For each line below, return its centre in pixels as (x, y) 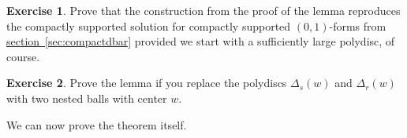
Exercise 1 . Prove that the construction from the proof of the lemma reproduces (203, 10)
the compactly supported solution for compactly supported (149, 25)
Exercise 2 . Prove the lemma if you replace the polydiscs (147, 83)
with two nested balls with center (87, 98)
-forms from (358, 25)
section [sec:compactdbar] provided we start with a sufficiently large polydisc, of (201, 41)
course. (23, 56)
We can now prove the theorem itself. (97, 124)
